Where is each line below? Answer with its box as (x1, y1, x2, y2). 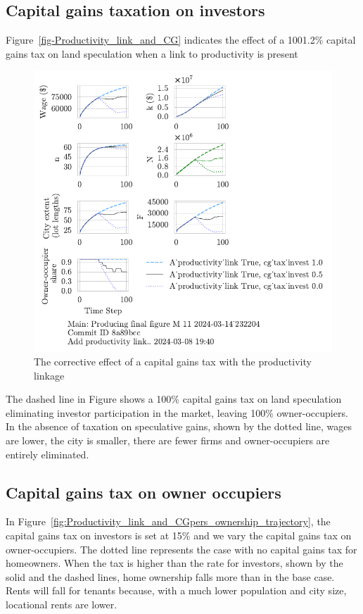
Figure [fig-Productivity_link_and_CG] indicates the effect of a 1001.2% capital (6, 32, 356, 47)
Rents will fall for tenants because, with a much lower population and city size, (6, 583, 347, 598)
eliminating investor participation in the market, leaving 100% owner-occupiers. (6, 405, 348, 420)
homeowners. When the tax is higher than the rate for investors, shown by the (6, 556, 343, 570)
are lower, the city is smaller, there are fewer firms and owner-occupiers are (6, 433, 330, 448)
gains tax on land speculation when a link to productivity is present (6, 46, 298, 61)
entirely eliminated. (6, 446, 89, 461)
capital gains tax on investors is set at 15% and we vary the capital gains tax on (6, 528, 352, 543)
